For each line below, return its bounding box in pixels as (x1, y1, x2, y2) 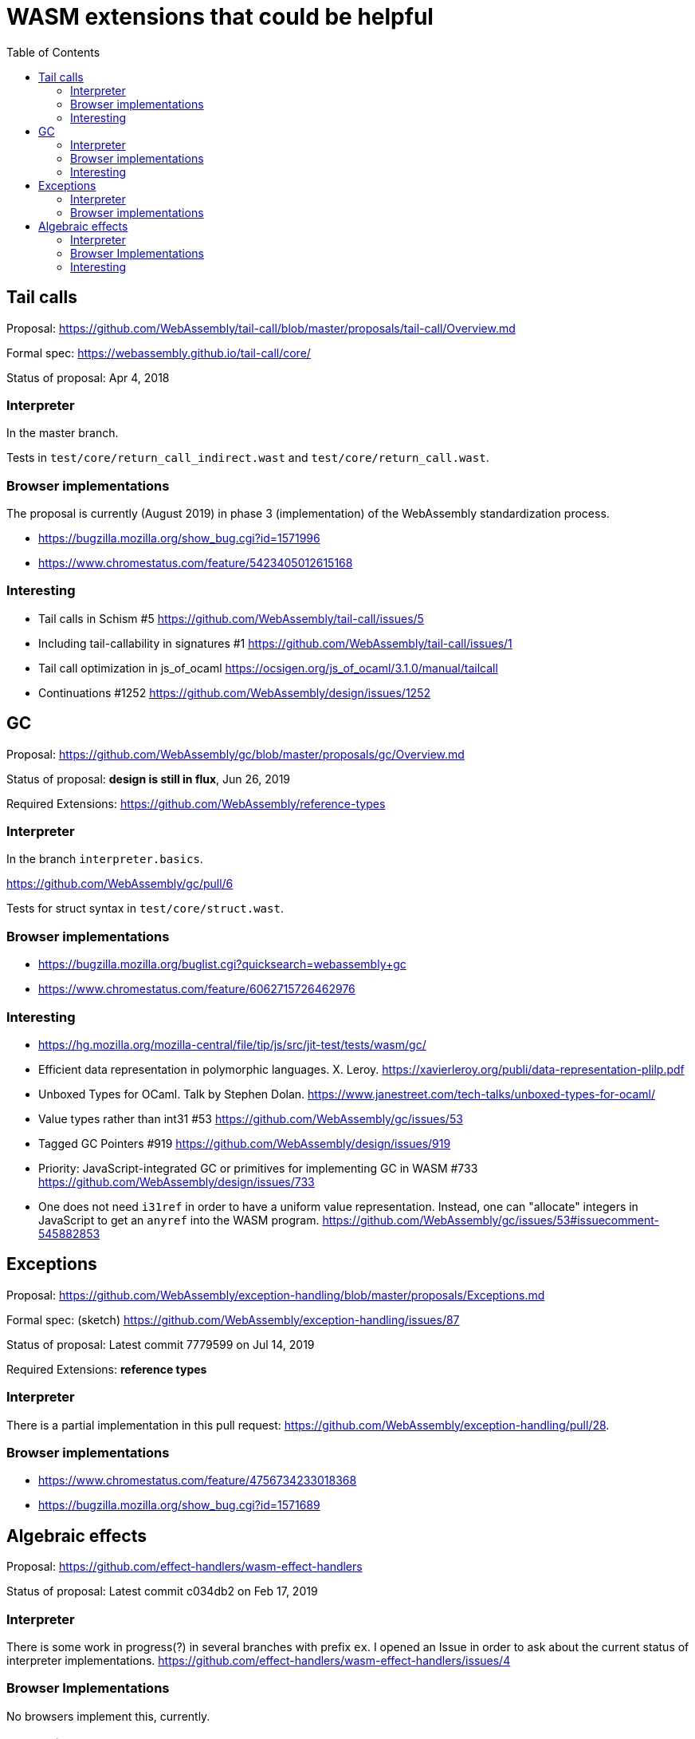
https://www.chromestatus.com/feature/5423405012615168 (38, 556, 353, 570)
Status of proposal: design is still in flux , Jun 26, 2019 (6, 771, 291, 786)
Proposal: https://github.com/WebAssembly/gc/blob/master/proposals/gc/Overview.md (6, 747, 465, 761)
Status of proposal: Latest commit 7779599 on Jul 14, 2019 (6, 1337, 315, 1351)
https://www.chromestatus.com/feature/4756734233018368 (38, 1473, 357, 1488)
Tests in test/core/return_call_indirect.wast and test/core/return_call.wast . (6, 451, 489, 465)
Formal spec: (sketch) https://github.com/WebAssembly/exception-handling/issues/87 (6, 1312, 460, 1327)
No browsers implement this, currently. (6, 1709, 210, 1723)
